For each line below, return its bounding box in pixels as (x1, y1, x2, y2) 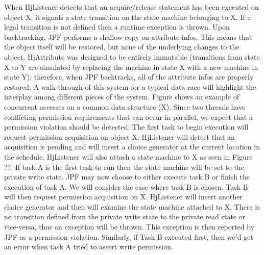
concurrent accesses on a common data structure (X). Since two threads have (4, 101, 246, 112)
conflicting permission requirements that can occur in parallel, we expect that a (4, 111, 253, 122)
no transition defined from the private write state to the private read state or (4, 211, 246, 222)
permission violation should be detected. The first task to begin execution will (4, 121, 249, 132)
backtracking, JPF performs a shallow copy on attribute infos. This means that (4, 31, 252, 42)
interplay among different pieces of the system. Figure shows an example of (4, 91, 239, 102)
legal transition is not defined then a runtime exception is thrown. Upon (4, 21, 230, 32)
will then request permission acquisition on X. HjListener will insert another (4, 191, 243, 202)
